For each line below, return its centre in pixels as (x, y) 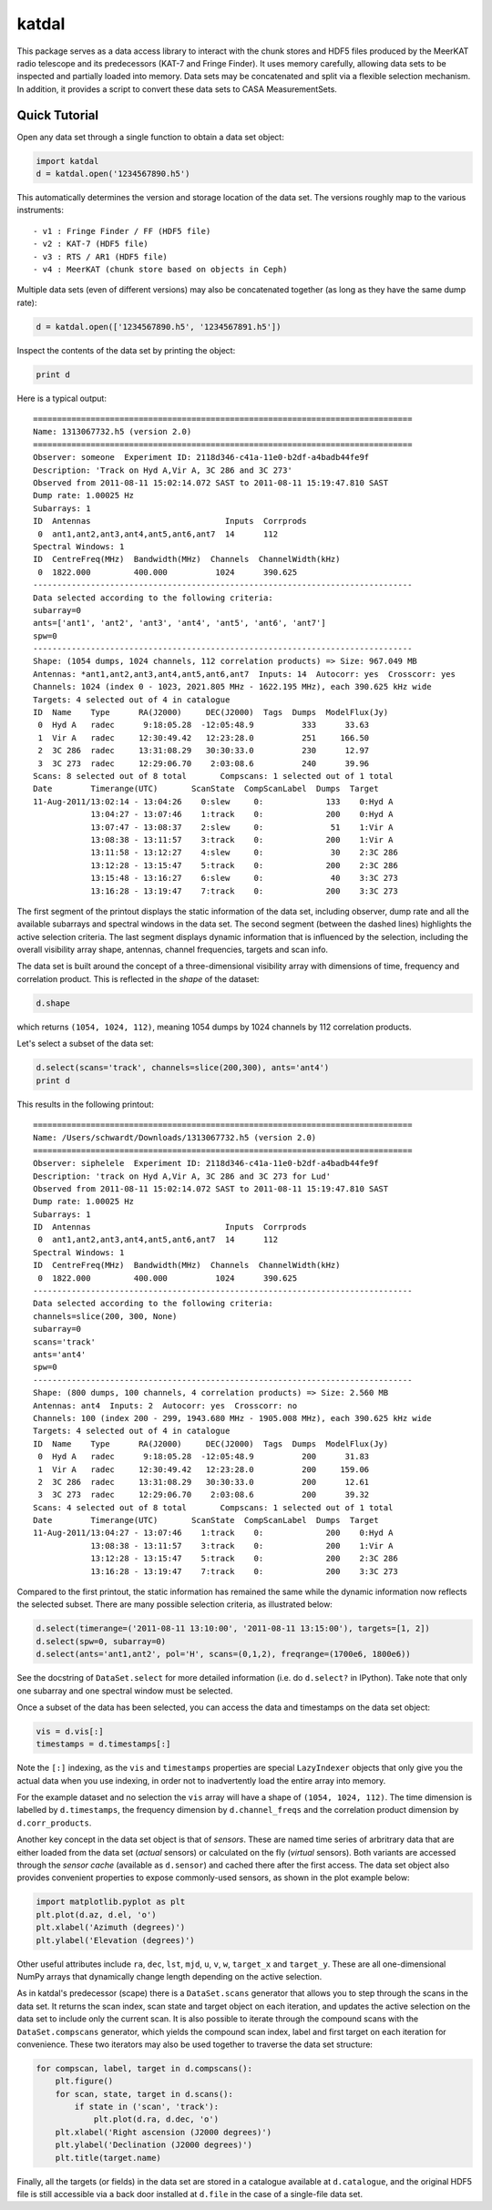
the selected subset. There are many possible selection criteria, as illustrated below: (174, 1604)
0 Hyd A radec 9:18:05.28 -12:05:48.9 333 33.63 (204, 725)
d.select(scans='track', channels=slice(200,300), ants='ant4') (183, 1068)
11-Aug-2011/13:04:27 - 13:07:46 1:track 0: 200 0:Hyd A (213, 1533)
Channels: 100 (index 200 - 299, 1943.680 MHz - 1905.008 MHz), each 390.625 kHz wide (232, 1418)
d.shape (53, 1003)
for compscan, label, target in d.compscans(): (144, 2068)
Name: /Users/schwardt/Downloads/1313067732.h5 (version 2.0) (175, 1138)
